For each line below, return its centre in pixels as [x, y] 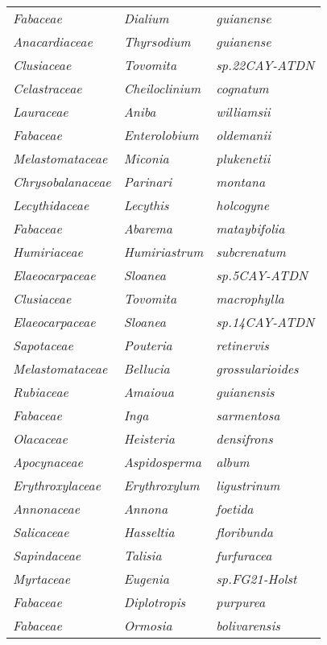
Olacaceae [40, 438]
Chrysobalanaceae [62, 182]
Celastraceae [48, 88]
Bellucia [147, 368]
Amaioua [149, 392]
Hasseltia [149, 532]
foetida [235, 509]
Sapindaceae [47, 555]
